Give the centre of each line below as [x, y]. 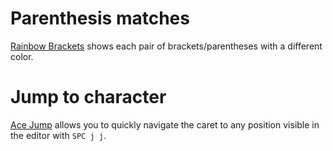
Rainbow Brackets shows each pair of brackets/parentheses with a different [166, 46]
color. [22, 56]
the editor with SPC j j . [58, 135]
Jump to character [88, 97]
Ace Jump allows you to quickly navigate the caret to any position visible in [165, 124]
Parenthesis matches [100, 18]
